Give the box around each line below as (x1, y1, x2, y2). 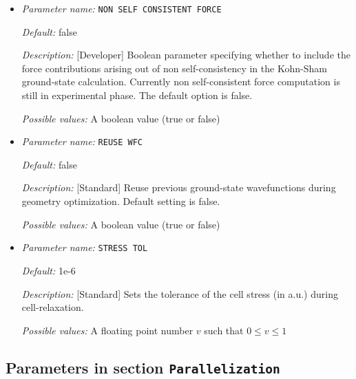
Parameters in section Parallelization (6, 356, 280, 378)
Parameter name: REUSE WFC (21, 134, 143, 149)
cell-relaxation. (21, 300, 84, 314)
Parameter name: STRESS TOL (21, 240, 148, 255)
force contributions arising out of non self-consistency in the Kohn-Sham (21, 61, 327, 75)
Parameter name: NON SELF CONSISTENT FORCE (21, 1, 222, 15)
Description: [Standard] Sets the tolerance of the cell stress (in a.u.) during (21, 286, 338, 301)
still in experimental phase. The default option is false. (21, 88, 253, 102)
